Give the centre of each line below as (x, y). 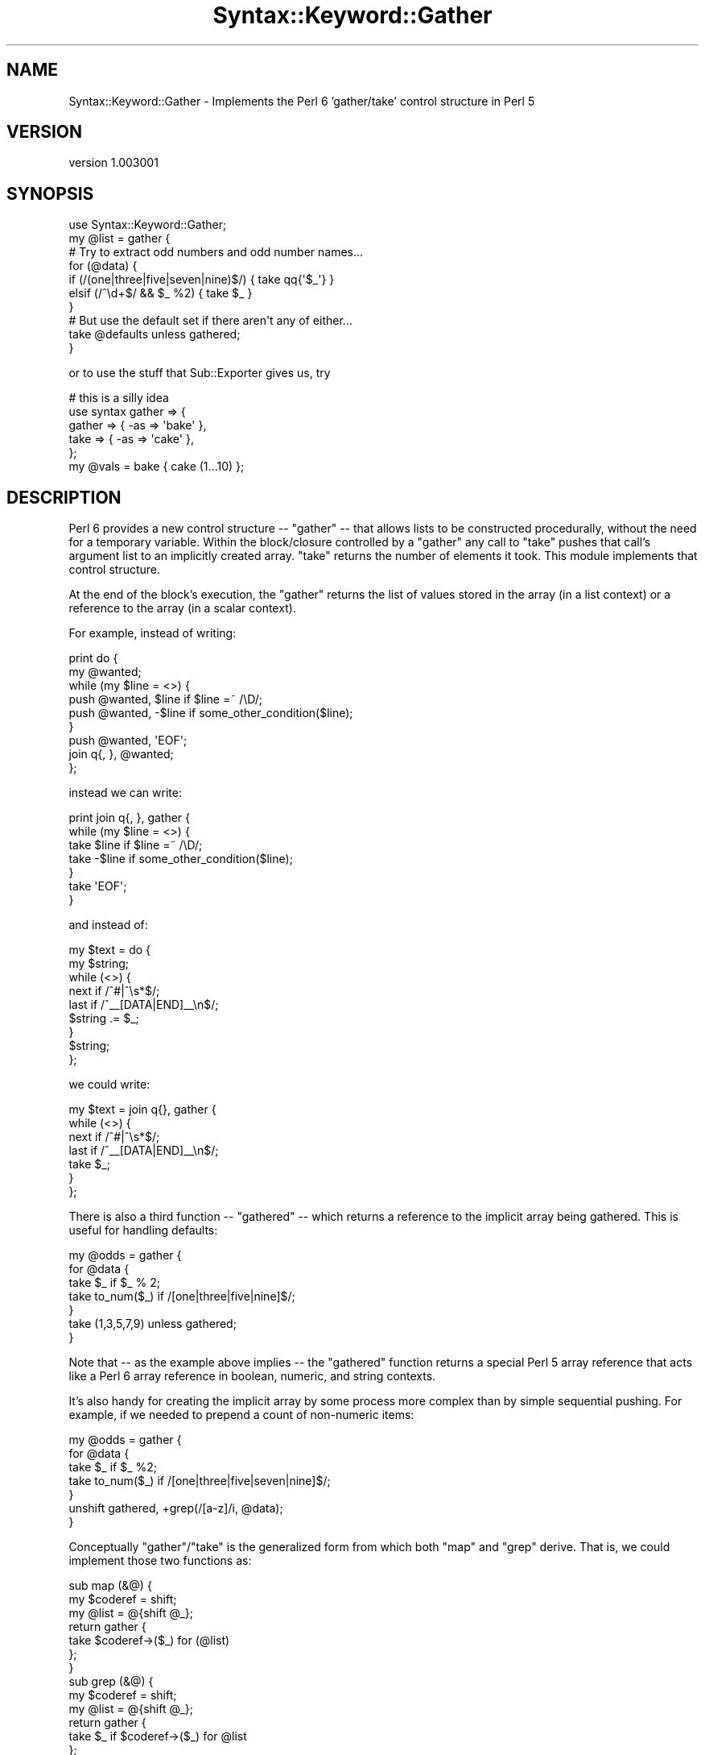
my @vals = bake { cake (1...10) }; (157, 467)
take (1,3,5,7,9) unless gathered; (153, 1324)
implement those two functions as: (160, 1561)
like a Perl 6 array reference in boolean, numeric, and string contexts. (252, 1376)
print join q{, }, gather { (130, 818)
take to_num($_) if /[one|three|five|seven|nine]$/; (200, 1481)
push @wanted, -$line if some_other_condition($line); (211, 713)
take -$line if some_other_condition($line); (181, 859)
